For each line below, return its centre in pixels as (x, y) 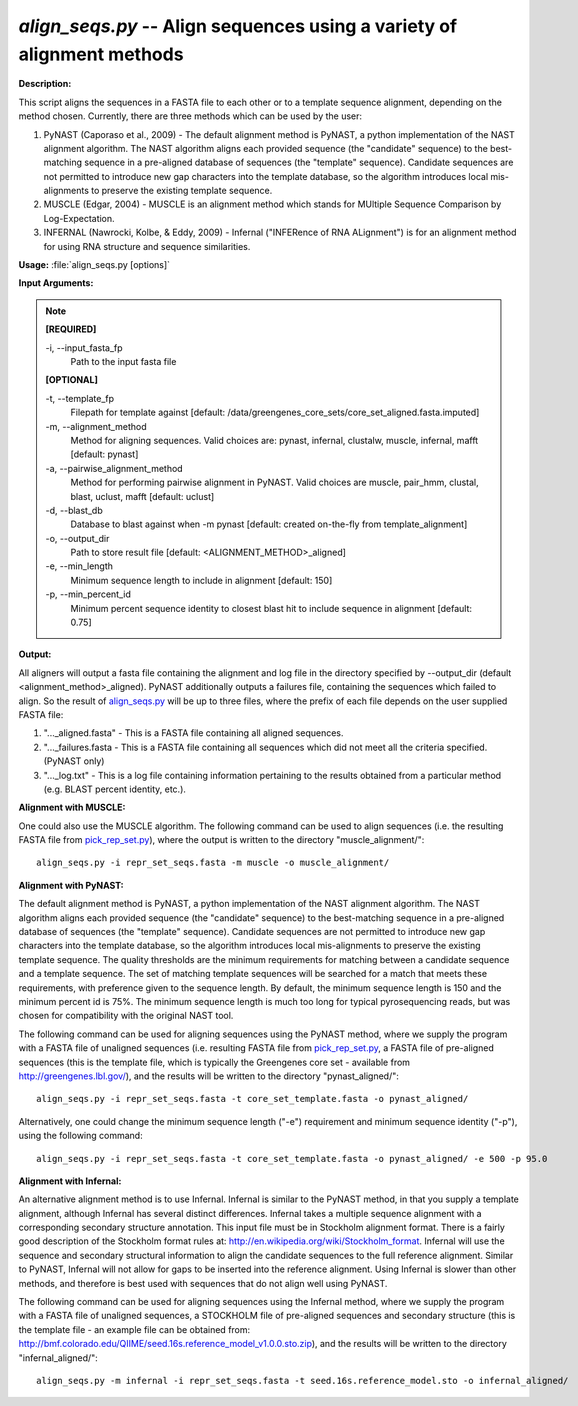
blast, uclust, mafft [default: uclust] (142, 496)
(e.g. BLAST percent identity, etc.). (115, 789)
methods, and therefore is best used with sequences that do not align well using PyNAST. (203, 1283)
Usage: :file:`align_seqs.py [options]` (94, 265)
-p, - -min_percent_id (88, 594)
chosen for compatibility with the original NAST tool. (126, 1016)
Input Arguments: (56, 283)
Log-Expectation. (79, 218)
